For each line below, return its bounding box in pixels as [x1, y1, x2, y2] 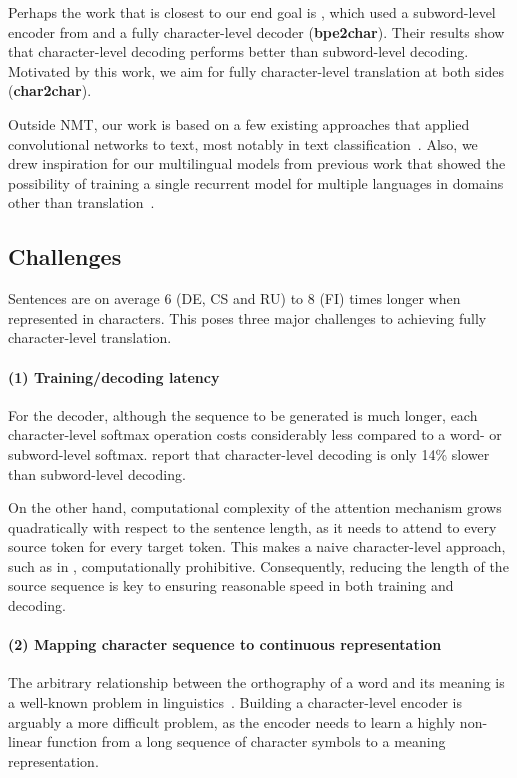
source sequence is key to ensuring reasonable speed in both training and [8, 575, 454, 596]
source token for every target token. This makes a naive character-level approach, [8, 536, 506, 557]
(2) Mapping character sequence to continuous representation [8, 634, 442, 655]
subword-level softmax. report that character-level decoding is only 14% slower [8, 443, 490, 464]
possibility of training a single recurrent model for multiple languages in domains [8, 172, 504, 193]
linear [8, 731, 43, 752]
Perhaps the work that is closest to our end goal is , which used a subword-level [8, 2, 496, 22]
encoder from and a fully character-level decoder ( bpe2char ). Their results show [8, 21, 505, 42]
